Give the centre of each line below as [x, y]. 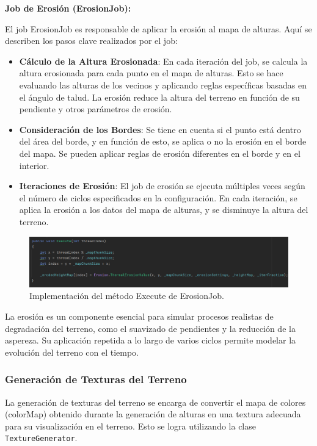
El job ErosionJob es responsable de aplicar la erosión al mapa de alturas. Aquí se [158, 28]
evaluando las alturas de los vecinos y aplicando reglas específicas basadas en [163, 85]
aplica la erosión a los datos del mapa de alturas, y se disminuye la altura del [164, 210]
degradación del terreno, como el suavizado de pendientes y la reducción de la [150, 328]
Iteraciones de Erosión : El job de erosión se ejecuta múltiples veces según [162, 186]
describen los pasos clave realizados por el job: [91, 41]
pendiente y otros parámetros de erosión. [96, 109]
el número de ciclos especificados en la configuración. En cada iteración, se [158, 197]
